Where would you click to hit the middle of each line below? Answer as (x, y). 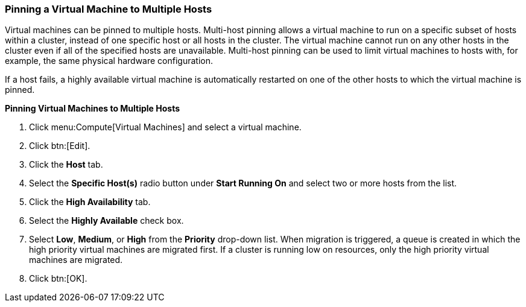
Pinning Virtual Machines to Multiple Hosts (92, 109)
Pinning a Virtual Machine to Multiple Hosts (109, 9)
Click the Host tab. (66, 165)
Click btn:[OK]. (58, 279)
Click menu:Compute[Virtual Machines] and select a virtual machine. (165, 127)
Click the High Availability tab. (90, 202)
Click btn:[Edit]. (60, 146)
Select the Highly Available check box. (106, 221)
